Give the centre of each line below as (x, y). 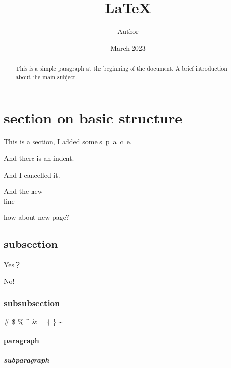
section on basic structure (93, 118)
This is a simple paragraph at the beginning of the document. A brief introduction (121, 69)
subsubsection (32, 303)
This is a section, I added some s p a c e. (68, 141)
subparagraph (27, 359)
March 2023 (128, 47)
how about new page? (37, 217)
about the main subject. (46, 77)
